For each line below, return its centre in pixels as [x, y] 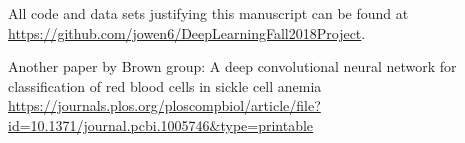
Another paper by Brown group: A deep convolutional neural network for [232, 66]
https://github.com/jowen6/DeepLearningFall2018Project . [187, 32]
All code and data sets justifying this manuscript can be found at [208, 13]
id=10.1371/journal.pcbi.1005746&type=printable [161, 124]
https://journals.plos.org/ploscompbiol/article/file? [164, 105]
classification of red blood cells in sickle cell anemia [165, 85]
